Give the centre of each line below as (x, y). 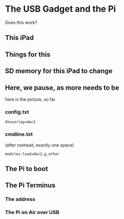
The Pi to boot (27, 169)
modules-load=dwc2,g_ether (32, 154)
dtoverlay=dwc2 (20, 122)
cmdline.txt (19, 134)
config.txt (17, 112)
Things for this (28, 54)
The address (20, 199)
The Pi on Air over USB (32, 212)
